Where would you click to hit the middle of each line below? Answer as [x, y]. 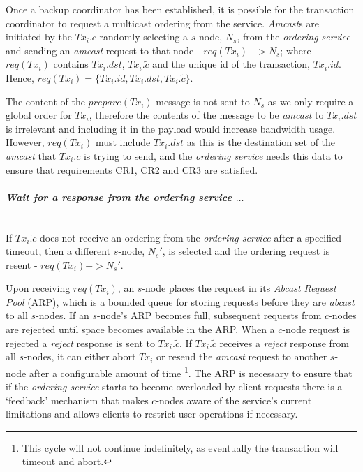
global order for [39, 115]
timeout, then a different [58, 251]
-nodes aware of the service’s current [234, 400]
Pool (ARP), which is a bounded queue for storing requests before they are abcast [180, 301]
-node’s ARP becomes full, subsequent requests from [209, 315]
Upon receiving [38, 288]
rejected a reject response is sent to [80, 342]
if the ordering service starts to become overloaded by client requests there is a [174, 386]
